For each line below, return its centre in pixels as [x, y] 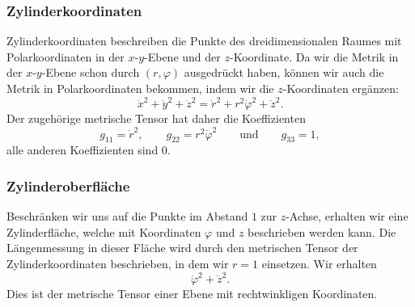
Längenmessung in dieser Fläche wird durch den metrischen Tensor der [182, 248]
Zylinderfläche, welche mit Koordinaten [104, 231]
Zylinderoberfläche [68, 185]
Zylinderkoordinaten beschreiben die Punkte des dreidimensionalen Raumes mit [204, 41]
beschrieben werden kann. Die [322, 231]
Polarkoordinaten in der [66, 56]
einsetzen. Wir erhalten [319, 264]
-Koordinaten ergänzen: [341, 88]
